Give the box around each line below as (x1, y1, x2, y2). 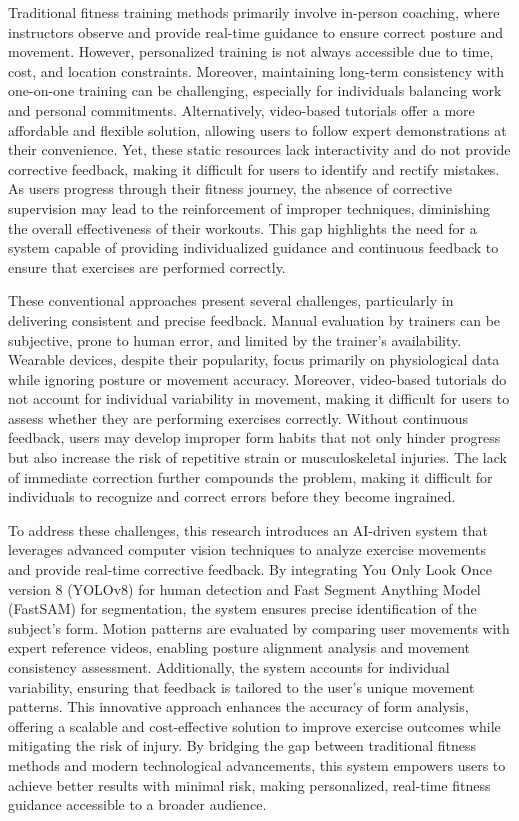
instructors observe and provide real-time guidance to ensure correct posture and (8, 21, 504, 42)
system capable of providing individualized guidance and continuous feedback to (8, 237, 499, 258)
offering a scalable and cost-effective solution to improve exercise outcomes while (8, 715, 501, 736)
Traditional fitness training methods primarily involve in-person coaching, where (8, 2, 500, 22)
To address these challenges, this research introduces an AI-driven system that (8, 519, 488, 540)
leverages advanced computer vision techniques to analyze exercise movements (8, 539, 486, 560)
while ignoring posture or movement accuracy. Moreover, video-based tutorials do (8, 368, 507, 389)
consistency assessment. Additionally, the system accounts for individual (8, 657, 450, 677)
